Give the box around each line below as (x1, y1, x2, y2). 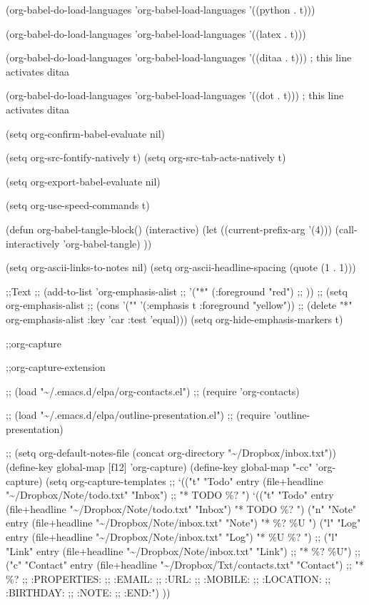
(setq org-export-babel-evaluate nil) (6, 173, 161, 188)
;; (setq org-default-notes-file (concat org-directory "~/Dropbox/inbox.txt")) (6, 445, 336, 460)
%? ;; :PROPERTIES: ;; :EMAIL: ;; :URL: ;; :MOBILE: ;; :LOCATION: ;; (6, 571, 331, 586)
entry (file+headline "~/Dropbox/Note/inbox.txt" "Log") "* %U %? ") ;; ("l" (6, 529, 338, 544)
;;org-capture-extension (6, 360, 106, 375)
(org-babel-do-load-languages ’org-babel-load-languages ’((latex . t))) (6, 26, 306, 41)
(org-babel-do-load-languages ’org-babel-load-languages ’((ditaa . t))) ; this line (6, 50, 352, 65)
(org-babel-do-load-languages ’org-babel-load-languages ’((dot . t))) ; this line (6, 88, 344, 103)
